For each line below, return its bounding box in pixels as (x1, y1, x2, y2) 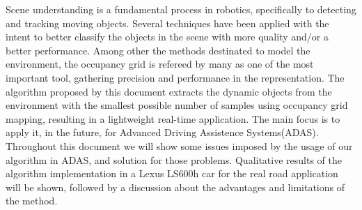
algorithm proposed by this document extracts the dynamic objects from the (6, 84, 332, 98)
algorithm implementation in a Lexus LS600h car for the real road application (6, 166, 338, 181)
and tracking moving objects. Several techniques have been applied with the (6, 15, 329, 30)
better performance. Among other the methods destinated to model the (6, 43, 310, 57)
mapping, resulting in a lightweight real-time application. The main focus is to (6, 111, 340, 126)
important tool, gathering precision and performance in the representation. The (6, 70, 345, 84)
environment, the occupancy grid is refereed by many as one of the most (6, 57, 314, 71)
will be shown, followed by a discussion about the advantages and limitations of (6, 179, 345, 194)
